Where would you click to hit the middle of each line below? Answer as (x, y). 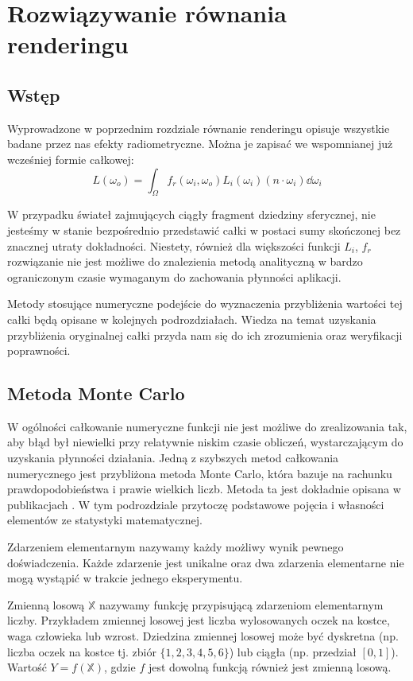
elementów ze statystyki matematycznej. (105, 520)
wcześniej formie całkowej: (71, 159)
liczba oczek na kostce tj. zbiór (82, 651)
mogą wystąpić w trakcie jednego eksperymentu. (125, 578)
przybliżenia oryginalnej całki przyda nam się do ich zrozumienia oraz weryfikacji (205, 335)
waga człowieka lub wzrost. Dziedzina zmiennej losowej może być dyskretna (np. (203, 636)
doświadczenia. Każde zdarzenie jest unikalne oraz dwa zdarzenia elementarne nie (206, 562)
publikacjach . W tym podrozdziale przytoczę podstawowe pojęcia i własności (196, 504)
